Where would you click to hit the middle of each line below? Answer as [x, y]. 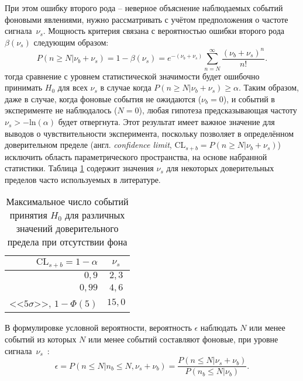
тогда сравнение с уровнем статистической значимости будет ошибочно [132, 76]
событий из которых [41, 339]
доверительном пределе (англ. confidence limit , [88, 145]
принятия [28, 215]
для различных [95, 215]
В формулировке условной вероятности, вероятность [98, 328]
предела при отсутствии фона [67, 242]
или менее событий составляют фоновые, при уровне [183, 339]
